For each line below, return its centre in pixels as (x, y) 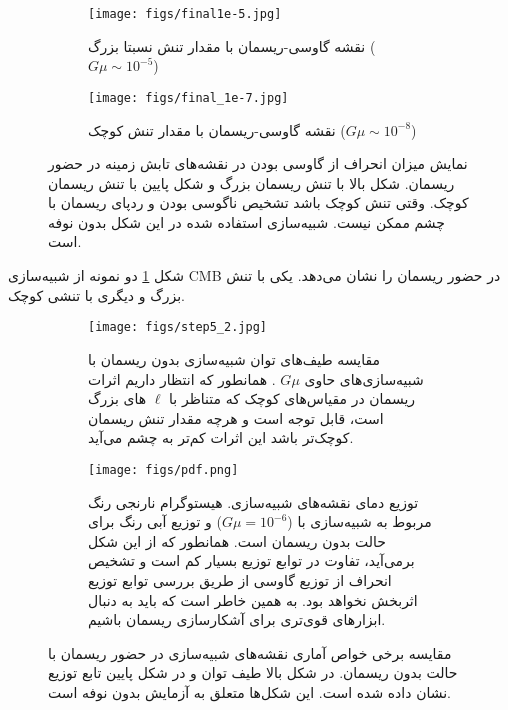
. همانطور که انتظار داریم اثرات (182, 378)
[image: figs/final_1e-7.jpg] (188, 97)
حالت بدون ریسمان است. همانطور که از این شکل (237, 540)
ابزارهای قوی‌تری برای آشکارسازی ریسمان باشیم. (237, 619)
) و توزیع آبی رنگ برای (155, 521)
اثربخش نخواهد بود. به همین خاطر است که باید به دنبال (253, 599)
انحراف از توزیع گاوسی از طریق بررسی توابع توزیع (240, 579)
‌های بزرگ (117, 398)
